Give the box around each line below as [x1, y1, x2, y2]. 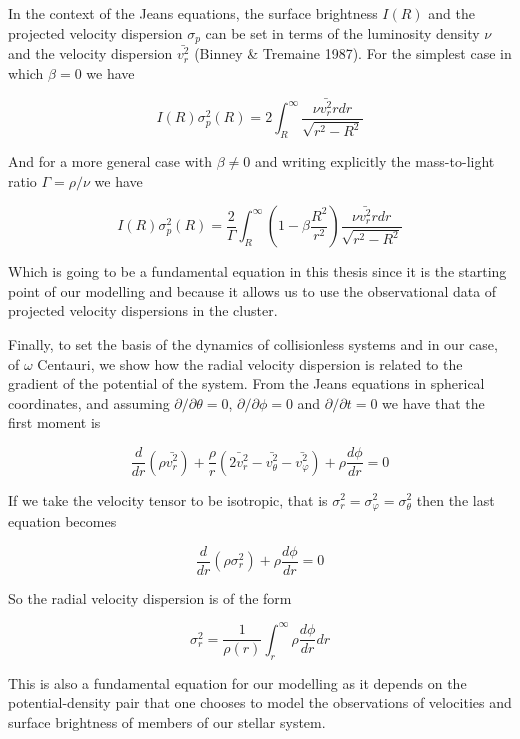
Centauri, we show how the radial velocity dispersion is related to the [37, 353, 463, 374]
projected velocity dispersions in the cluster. [8, 300, 278, 321]
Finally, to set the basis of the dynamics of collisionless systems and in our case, [8, 334, 498, 355]
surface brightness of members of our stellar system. [8, 711, 326, 732]
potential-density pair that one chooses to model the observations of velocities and [8, 692, 512, 713]
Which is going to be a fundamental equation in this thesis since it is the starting [8, 261, 507, 282]
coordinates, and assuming [8, 392, 170, 413]
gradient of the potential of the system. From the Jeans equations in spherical [8, 373, 485, 394]
